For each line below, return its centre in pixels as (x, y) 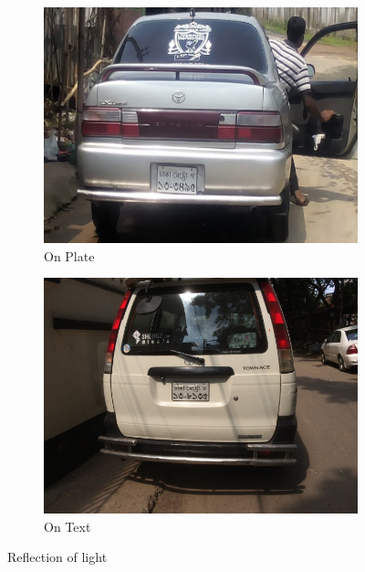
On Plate (69, 255)
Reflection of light (57, 557)
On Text (68, 526)
